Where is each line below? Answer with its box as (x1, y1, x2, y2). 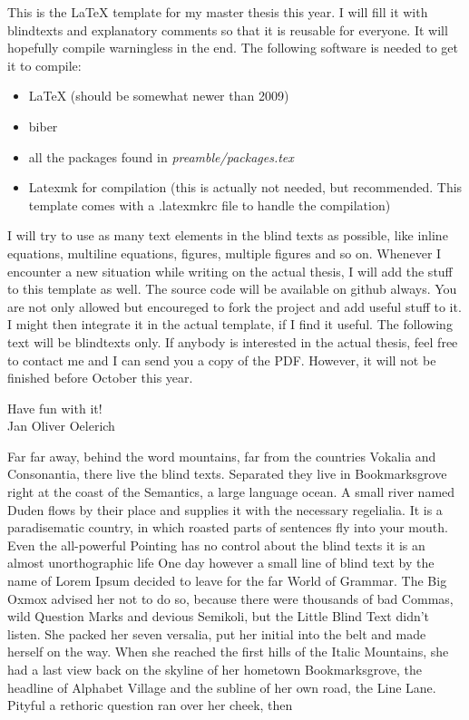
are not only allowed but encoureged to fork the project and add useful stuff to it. (7, 297, 462, 316)
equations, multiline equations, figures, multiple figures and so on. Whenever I (7, 243, 442, 262)
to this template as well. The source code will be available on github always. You (7, 279, 457, 298)
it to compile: (7, 55, 82, 74)
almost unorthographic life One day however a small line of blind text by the (7, 553, 435, 572)
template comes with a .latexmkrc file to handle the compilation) (28, 195, 391, 214)
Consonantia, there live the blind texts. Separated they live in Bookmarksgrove (7, 464, 447, 483)
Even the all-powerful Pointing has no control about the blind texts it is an (7, 535, 425, 554)
